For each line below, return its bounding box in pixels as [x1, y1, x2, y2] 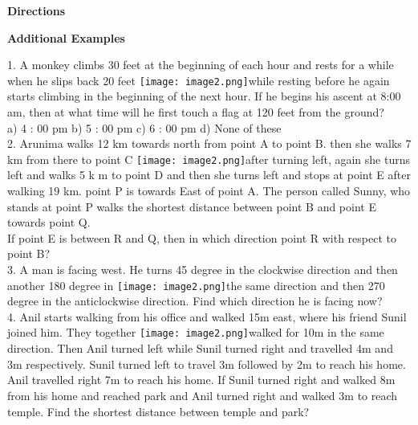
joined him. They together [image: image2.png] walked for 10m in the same [7, 324, 384, 341]
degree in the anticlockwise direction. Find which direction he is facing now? [7, 292, 383, 309]
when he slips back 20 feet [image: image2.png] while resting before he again [7, 72, 390, 88]
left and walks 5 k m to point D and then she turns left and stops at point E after [7, 166, 411, 183]
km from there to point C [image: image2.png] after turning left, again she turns [7, 150, 410, 167]
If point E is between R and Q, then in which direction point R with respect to [7, 229, 396, 246]
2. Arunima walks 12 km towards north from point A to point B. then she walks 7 [7, 135, 412, 152]
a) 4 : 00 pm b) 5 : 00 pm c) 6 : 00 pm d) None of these [7, 119, 282, 136]
